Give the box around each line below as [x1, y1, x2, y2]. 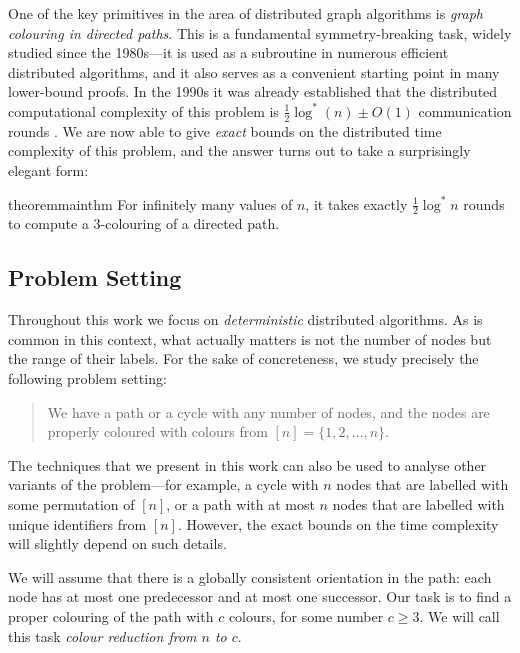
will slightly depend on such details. [8, 533, 227, 554]
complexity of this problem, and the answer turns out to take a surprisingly [8, 140, 471, 161]
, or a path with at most [166, 493, 315, 514]
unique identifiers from [8, 513, 147, 534]
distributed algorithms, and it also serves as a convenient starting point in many [8, 61, 500, 82]
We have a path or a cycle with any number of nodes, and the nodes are [47, 401, 490, 422]
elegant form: [8, 159, 89, 180]
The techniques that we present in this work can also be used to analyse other [8, 454, 487, 475]
